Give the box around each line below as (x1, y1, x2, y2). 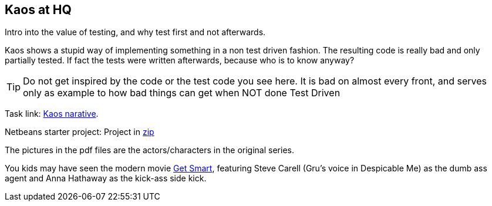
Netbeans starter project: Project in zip (5, 127, 154, 137)
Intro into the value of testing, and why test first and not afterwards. (5, 27, 266, 38)
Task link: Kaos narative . (5, 109, 99, 119)
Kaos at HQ (5, 2, 72, 17)
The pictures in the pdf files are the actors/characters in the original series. (5, 145, 294, 156)
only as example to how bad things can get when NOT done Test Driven (23, 87, 341, 99)
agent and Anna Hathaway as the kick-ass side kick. (5, 173, 207, 184)
